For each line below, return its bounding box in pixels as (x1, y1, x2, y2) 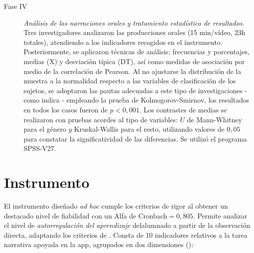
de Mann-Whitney (187, 114, 242, 124)
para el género (24, 124, 66, 134)
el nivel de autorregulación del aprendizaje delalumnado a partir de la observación (4, 220, 250, 230)
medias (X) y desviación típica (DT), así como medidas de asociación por (24, 56, 245, 66)
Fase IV (4, 1, 27, 11)
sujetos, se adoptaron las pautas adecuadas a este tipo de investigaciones (24, 85, 243, 95)
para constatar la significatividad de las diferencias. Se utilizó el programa (24, 133, 247, 144)
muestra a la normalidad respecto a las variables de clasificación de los (24, 75, 236, 86)
